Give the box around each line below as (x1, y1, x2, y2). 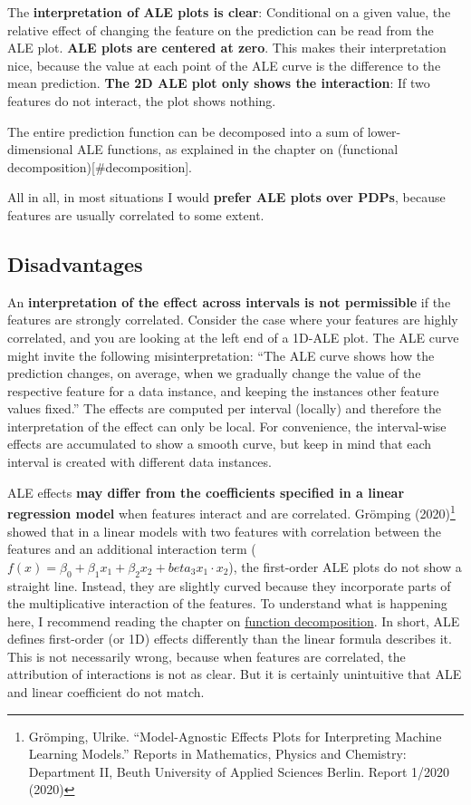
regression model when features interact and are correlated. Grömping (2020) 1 (7, 501, 456, 522)
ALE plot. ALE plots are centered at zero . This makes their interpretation (7, 38, 447, 57)
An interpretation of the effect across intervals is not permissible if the (7, 292, 451, 311)
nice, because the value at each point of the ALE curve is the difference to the (7, 55, 441, 74)
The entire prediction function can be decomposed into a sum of (7, 121, 364, 141)
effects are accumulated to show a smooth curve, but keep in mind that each (7, 434, 432, 453)
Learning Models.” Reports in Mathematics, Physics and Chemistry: (28, 744, 407, 763)
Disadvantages (7, 249, 143, 277)
